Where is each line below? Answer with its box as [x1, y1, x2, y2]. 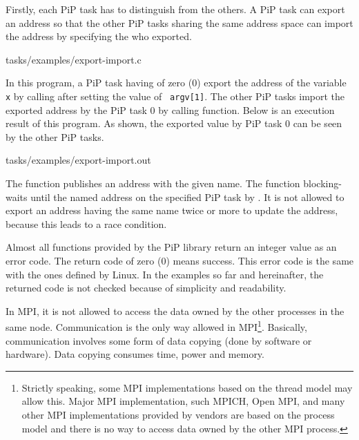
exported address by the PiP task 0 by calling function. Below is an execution [6, 102, 335, 117]
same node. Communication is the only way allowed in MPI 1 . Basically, [6, 318, 307, 334]
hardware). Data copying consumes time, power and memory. [6, 347, 264, 361]
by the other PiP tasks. [6, 129, 104, 144]
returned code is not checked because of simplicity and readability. [6, 280, 287, 295]
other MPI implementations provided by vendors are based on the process [21, 407, 335, 421]
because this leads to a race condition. [6, 216, 167, 231]
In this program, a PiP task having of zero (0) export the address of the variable [6, 75, 347, 90]
